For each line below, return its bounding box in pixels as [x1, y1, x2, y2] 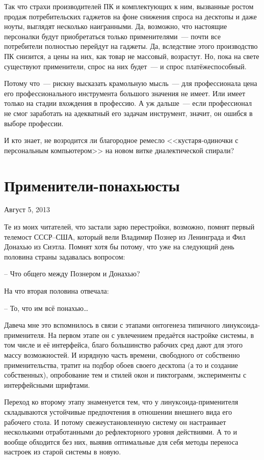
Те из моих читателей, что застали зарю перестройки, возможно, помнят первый [4, 221, 255, 232]
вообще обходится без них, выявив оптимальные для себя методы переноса [4, 436, 239, 447]
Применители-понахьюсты [4, 175, 180, 195]
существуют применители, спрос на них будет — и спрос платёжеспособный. [4, 61, 247, 71]
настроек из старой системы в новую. [4, 446, 121, 457]
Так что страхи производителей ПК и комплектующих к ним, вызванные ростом [4, 1, 254, 11]
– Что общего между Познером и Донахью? [4, 268, 140, 279]
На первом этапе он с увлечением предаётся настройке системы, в [48, 329, 254, 340]
